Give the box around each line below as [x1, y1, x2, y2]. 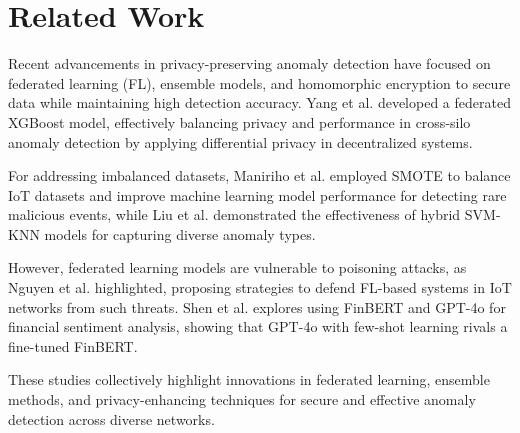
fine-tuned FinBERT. [8, 335, 138, 356]
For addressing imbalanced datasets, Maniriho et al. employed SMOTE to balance [8, 165, 511, 186]
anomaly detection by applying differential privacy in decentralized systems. [8, 131, 473, 152]
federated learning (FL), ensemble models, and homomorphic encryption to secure [8, 72, 511, 93]
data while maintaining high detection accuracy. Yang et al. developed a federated [8, 92, 511, 113]
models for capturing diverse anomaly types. [44, 223, 316, 244]
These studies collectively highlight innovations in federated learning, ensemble [8, 369, 490, 390]
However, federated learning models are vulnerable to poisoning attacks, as [8, 257, 467, 278]
